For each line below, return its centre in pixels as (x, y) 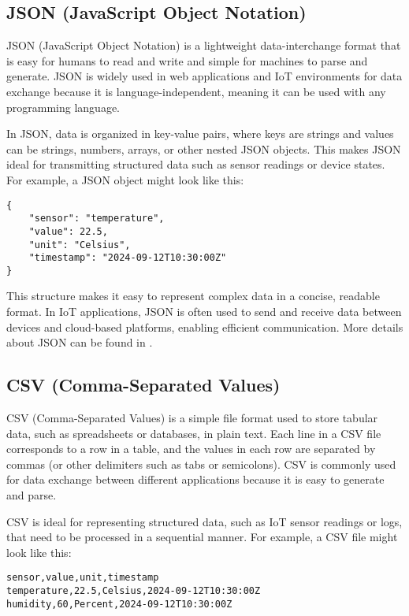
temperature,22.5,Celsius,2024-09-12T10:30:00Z (134, 591)
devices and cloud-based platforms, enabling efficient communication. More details (205, 327)
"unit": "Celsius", (80, 245)
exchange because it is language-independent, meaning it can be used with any (196, 91)
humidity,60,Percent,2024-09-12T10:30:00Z (119, 604)
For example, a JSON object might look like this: (125, 179)
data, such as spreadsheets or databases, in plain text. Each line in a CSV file (194, 433)
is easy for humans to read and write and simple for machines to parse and (187, 60)
